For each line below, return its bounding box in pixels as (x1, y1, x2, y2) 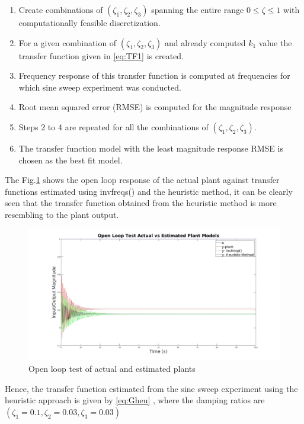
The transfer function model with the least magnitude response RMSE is (18, 142, 283, 154)
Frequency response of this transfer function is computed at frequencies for (18, 69, 290, 82)
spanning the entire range (151, 4, 244, 15)
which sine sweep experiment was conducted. (18, 81, 181, 93)
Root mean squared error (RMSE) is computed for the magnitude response (18, 101, 292, 113)
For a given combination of (18, 36, 117, 49)
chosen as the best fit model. (18, 153, 123, 166)
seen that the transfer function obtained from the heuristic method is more (5, 197, 277, 209)
